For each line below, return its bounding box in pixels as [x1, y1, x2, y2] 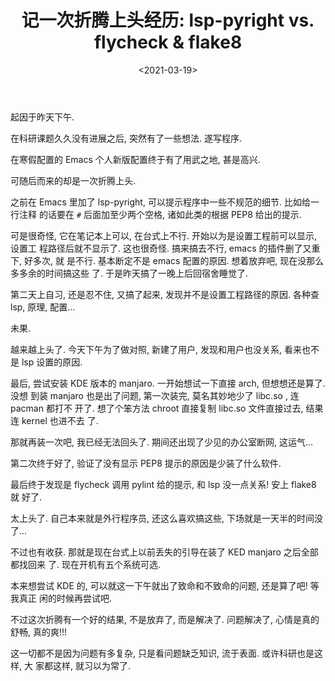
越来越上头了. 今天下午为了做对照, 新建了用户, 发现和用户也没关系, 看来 [10, 343, 302, 355]
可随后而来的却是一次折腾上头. [10, 174, 137, 186]
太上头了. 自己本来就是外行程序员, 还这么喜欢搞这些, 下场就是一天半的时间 [10, 512, 315, 524]
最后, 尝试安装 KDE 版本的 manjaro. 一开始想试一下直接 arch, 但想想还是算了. [10, 377, 326, 389]
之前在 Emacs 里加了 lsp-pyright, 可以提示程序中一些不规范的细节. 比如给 [10, 196, 311, 208]
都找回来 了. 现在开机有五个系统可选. [10, 558, 161, 570]
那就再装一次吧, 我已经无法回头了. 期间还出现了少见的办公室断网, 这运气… [10, 436, 314, 448]
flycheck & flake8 [93, 31, 243, 54]
